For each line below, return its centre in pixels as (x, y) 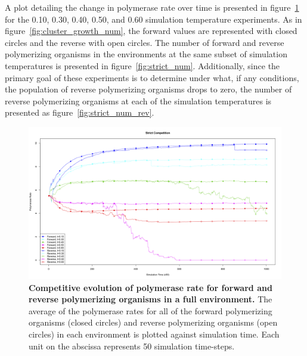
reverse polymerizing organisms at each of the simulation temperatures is (138, 100)
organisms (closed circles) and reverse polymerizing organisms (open (153, 322)
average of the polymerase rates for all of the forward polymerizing (151, 310)
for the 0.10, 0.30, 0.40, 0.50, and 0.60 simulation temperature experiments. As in (153, 19)
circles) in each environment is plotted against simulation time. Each (154, 334)
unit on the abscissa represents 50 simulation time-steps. (132, 346)
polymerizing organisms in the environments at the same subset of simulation (146, 54)
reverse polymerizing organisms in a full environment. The (151, 299)
